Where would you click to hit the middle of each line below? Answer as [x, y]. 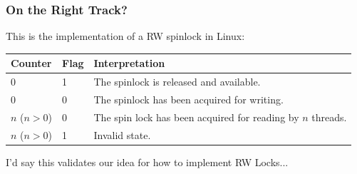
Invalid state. [122, 134]
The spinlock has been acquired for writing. [188, 99]
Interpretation [129, 63]
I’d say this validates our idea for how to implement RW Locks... [147, 162]
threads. [329, 117]
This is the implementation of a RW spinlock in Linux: [125, 36]
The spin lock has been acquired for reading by [196, 117]
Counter [31, 63]
